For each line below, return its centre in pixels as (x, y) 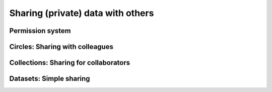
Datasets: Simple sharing (50, 79)
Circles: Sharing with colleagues (61, 47)
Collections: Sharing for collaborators (70, 63)
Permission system (40, 31)
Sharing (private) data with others (82, 13)
